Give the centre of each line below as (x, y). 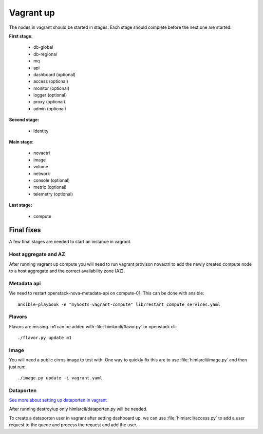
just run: (17, 367)
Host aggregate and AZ (37, 255)
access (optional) (51, 81)
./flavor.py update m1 (45, 338)
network (42, 174)
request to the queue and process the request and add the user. (73, 425)
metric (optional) (50, 187)
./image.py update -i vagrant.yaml (60, 378)
